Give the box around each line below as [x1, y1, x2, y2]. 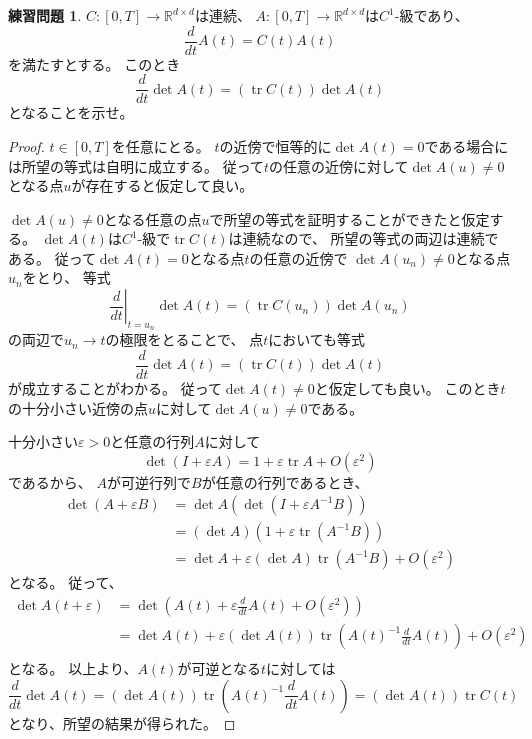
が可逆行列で [107, 471, 192, 492]
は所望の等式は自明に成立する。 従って [8, 155, 264, 176]
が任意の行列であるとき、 [201, 471, 369, 492]
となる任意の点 [103, 208, 202, 229]
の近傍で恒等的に [219, 135, 332, 156]
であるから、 [8, 471, 92, 492]
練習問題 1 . [8, 5, 82, 25]
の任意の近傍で [249, 247, 348, 268]
